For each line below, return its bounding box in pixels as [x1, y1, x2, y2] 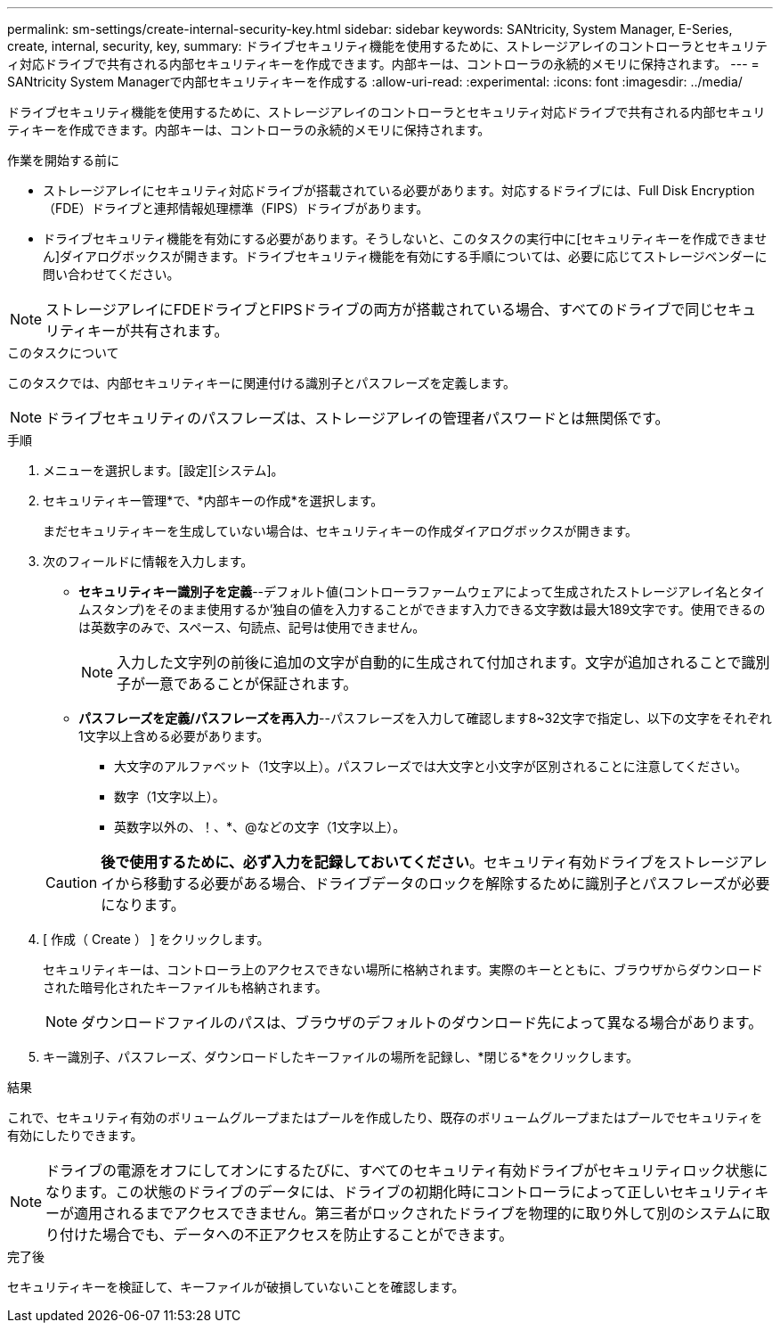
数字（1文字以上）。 [114, 789, 225, 804]
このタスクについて [7, 345, 119, 360]
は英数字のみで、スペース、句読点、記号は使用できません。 [78, 620, 426, 635]
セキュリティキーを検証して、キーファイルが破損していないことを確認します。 [7, 1279, 465, 1294]
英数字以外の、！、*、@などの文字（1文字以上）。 [114, 819, 406, 834]
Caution [45, 874, 98, 891]
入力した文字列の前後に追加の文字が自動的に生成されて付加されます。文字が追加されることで [117, 653, 742, 671]
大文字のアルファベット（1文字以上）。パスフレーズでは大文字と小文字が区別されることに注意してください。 [114, 759, 748, 774]
